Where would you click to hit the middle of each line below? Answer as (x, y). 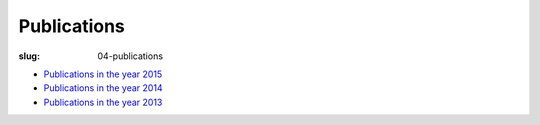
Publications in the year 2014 (103, 88)
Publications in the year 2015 (103, 74)
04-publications (130, 56)
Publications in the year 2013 (103, 102)
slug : (29, 56)
